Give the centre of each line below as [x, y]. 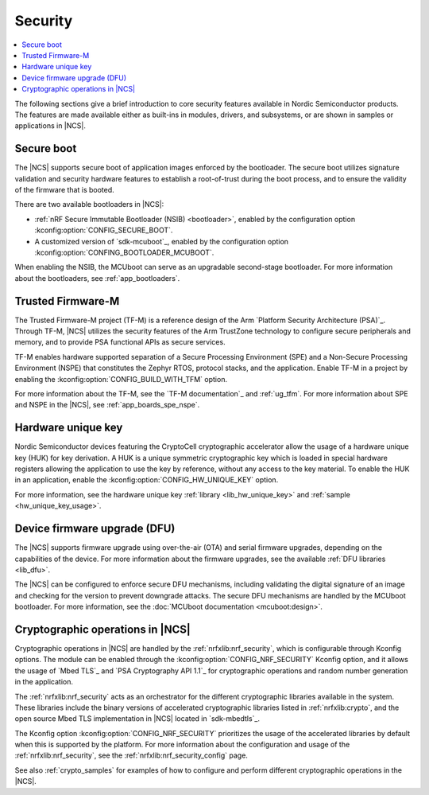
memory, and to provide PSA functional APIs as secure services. [120, 342]
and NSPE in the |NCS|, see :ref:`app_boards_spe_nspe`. [107, 405]
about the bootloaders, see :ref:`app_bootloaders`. [97, 278]
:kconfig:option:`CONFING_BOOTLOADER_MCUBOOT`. [124, 252]
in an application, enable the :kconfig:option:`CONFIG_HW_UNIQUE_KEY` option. [147, 480]
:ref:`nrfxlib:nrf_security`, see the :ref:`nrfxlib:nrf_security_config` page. [131, 755]
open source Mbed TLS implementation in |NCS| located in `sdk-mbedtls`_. [137, 719]
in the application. [44, 682]
